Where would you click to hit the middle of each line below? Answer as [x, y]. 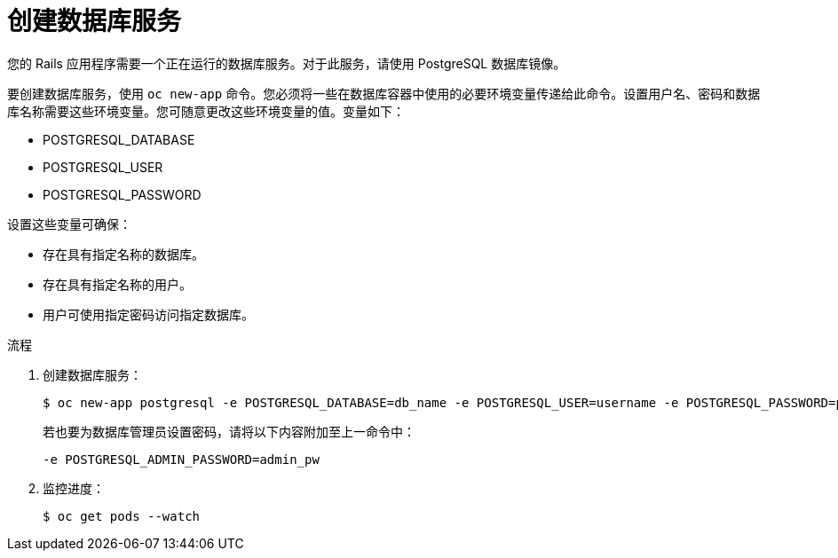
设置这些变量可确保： [69, 224]
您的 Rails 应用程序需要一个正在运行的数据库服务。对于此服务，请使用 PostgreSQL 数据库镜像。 [287, 63]
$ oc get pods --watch [122, 516]
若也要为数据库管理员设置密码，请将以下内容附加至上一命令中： [229, 431]
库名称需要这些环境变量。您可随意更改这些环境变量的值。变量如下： [206, 111]
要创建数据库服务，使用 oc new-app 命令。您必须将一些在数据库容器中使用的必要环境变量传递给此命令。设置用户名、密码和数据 [384, 93]
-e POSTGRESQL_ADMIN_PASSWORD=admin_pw [181, 459]
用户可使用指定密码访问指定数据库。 [148, 314]
